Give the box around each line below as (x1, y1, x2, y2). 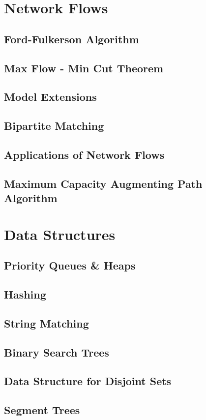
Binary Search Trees (4, 344, 109, 360)
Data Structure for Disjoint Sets (4, 373, 172, 389)
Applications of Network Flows (4, 147, 165, 162)
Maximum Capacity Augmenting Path (4, 176, 203, 191)
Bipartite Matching (4, 118, 104, 133)
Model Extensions (4, 89, 97, 104)
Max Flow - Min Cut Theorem (4, 60, 164, 75)
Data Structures (4, 224, 116, 244)
